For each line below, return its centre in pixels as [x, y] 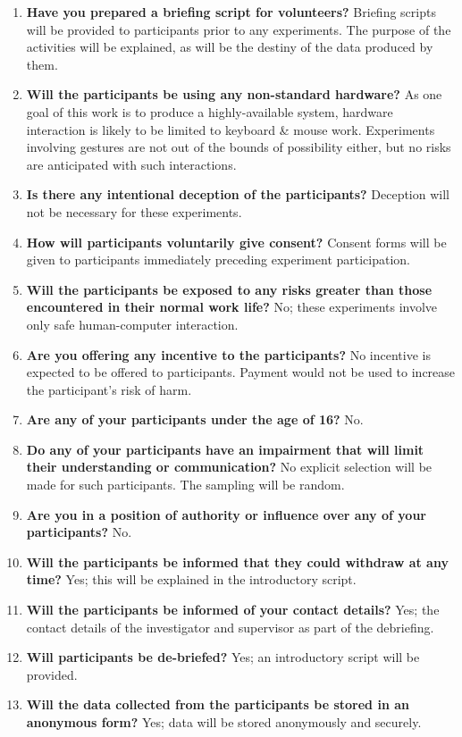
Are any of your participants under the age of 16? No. [195, 419]
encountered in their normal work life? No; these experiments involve [232, 307]
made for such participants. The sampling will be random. [185, 485]
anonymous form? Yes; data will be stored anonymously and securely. [224, 722]
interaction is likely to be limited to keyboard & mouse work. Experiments [231, 129]
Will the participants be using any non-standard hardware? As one [234, 94]
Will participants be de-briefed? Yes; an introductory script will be [223, 657]
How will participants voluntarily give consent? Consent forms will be [236, 242]
